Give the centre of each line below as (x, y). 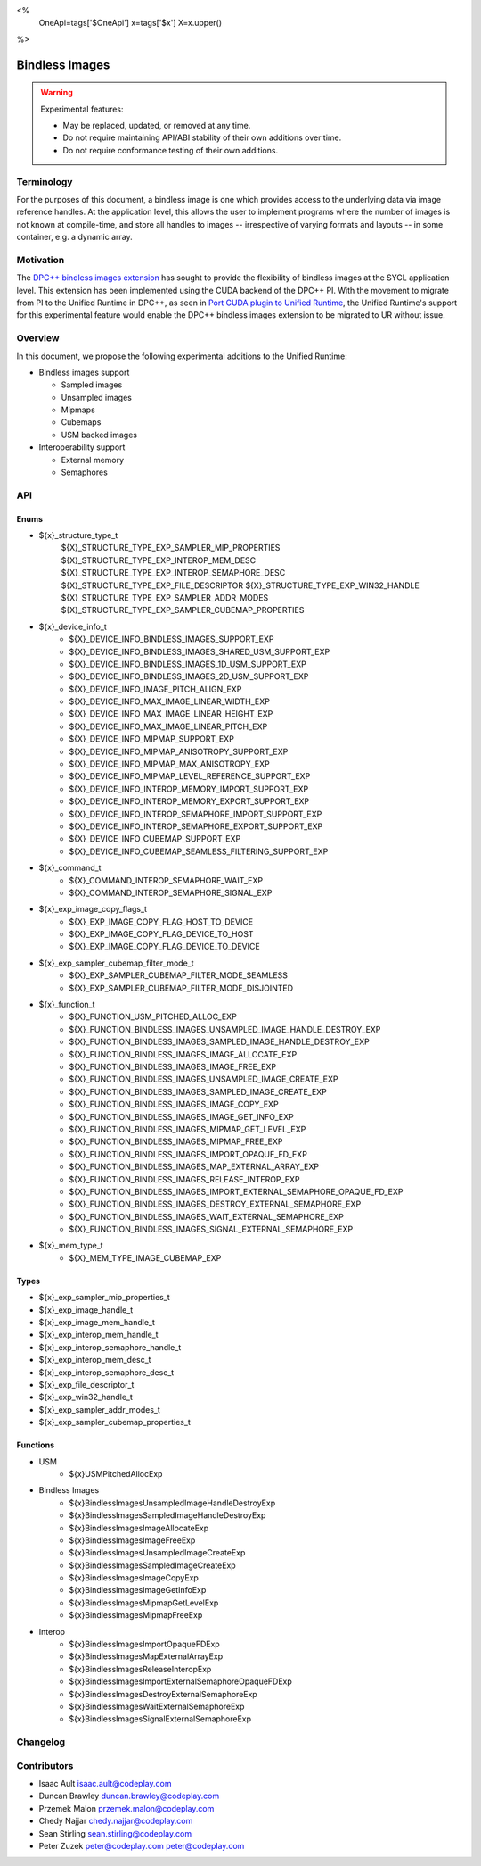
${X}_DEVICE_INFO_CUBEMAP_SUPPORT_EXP (155, 839)
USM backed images (99, 435)
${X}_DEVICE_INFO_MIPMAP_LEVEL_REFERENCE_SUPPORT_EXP (190, 776)
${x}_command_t (70, 868)
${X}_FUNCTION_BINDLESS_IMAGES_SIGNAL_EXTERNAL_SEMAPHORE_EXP (211, 1229)
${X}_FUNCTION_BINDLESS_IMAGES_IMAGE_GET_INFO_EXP (181, 1116)
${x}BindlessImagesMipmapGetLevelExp (144, 1603)
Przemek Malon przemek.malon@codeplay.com (126, 1808)
